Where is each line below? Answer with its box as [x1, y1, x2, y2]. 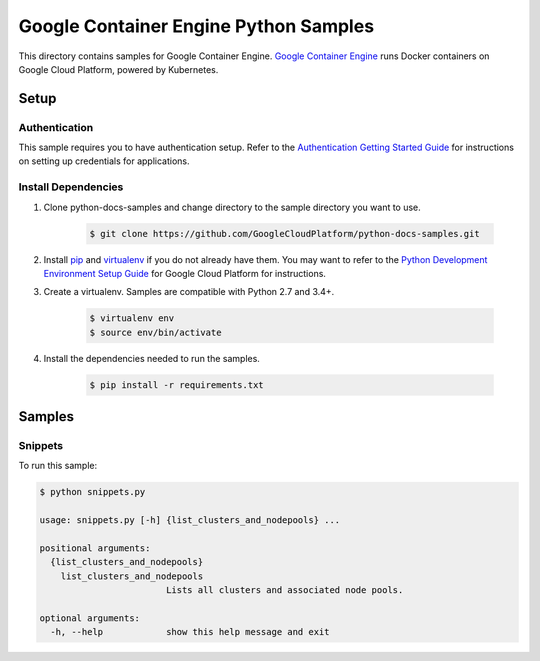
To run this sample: [18, 460, 98, 472]
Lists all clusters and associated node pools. [165, 585, 404, 596]
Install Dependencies [18, 180, 124, 194]
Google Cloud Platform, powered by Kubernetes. [18, 63, 219, 75]
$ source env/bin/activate [89, 326, 222, 338]
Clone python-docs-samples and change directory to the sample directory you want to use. [43, 201, 422, 213]
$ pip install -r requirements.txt [89, 379, 264, 390]
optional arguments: [39, 612, 140, 624]
